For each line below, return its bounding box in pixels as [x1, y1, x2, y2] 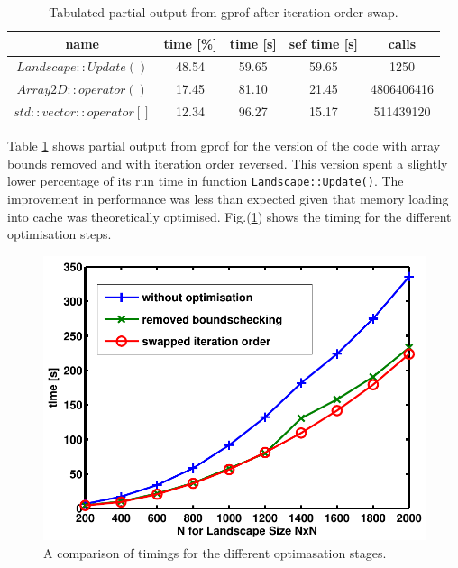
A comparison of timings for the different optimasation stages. [43, 543, 387, 562]
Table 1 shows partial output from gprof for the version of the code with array [7, 136, 441, 155]
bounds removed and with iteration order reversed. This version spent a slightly [7, 153, 448, 172]
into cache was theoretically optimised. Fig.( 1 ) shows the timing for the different [7, 206, 452, 225]
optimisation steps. [7, 224, 112, 243]
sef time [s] [289, 33, 358, 52]
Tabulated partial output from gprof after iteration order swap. [49, 3, 398, 21]
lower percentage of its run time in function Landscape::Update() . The [7, 171, 404, 190]
